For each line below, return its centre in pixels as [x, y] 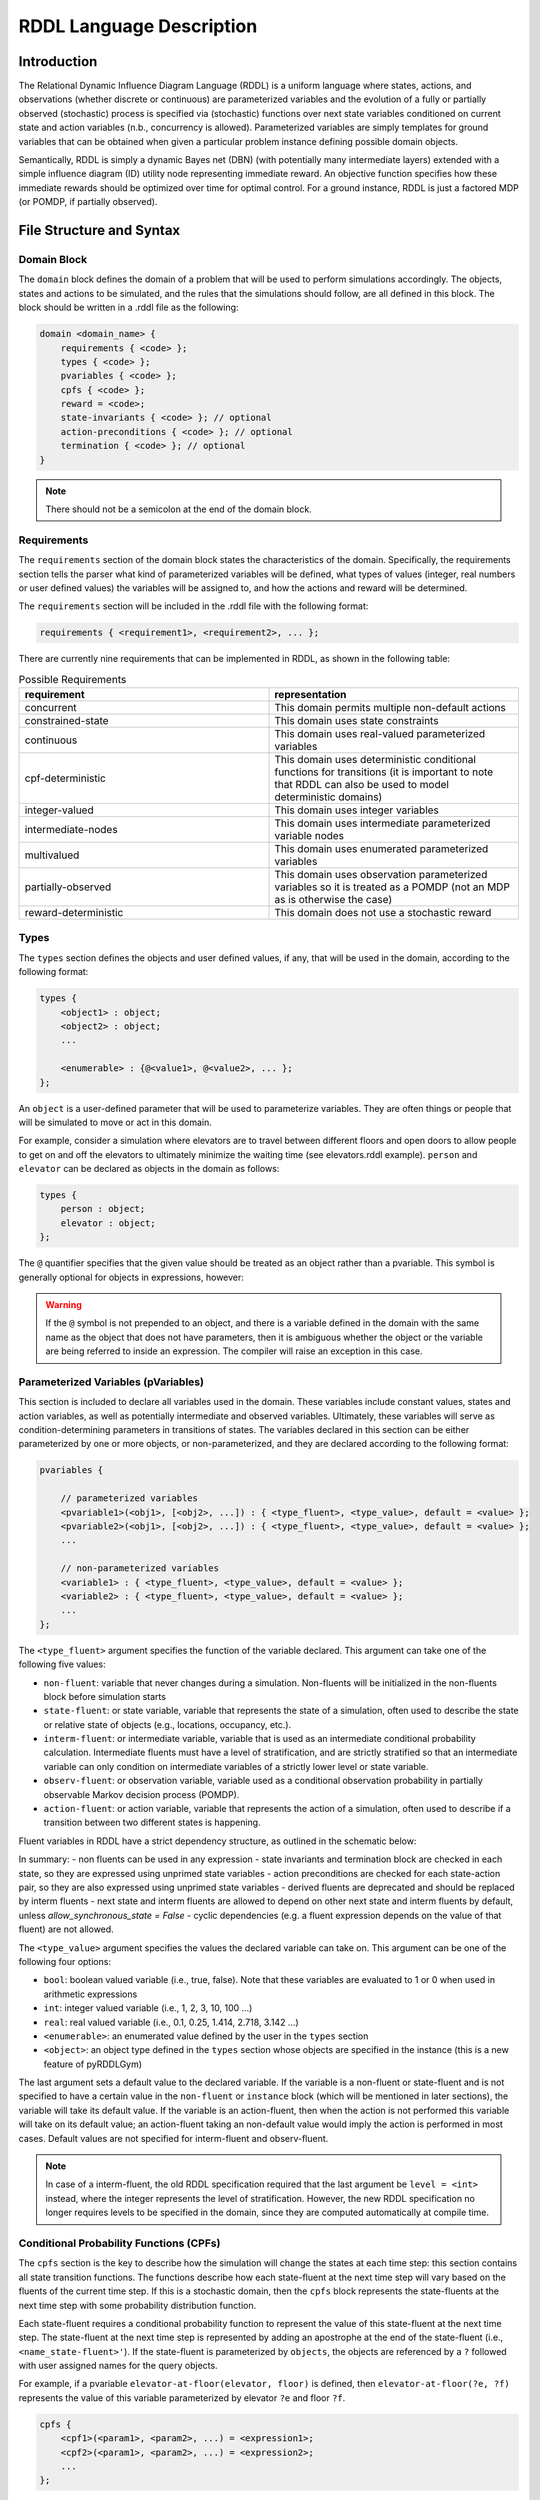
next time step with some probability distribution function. [137, 2305]
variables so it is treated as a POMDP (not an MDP [392, 887]
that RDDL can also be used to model [362, 785]
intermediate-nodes [71, 830]
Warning [63, 1304]
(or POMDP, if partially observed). [88, 202]
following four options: [65, 1961]
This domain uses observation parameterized [381, 875]
